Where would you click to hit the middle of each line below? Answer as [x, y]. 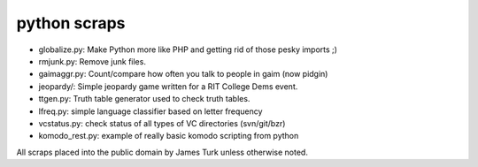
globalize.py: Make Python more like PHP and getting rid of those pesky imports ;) [188, 49]
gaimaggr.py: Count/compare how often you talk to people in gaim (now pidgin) [183, 74]
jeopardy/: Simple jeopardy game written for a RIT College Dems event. [168, 86]
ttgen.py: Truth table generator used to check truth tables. [144, 99]
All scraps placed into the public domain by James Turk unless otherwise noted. [162, 152]
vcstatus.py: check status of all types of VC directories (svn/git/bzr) [162, 123]
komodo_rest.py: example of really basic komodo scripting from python [169, 136]
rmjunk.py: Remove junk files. [92, 61]
